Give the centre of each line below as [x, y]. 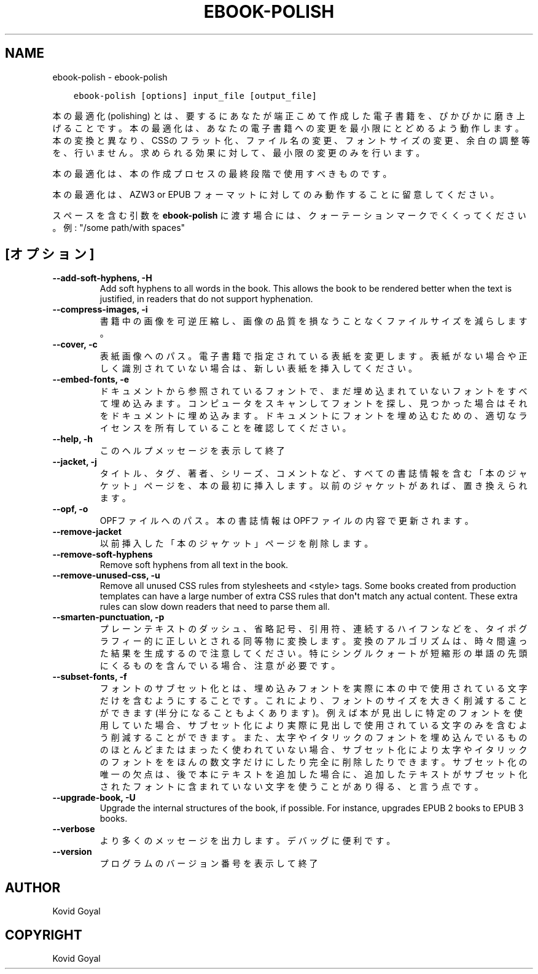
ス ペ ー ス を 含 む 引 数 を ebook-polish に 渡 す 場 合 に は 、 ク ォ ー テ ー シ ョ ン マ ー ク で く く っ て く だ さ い [289, 215]
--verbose [74, 829]
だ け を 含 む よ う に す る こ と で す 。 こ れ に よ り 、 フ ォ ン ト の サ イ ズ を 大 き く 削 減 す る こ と [314, 701]
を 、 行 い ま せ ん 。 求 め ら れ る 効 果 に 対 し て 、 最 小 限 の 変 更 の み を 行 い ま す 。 [239, 152]
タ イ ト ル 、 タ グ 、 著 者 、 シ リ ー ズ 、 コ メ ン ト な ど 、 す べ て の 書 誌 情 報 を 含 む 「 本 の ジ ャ [314, 473]
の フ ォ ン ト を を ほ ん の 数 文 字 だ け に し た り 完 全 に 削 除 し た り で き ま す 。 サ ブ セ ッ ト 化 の [314, 762]
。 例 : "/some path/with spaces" [119, 227]
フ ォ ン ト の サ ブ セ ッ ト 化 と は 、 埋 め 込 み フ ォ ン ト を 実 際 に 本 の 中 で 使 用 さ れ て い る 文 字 [314, 688]
